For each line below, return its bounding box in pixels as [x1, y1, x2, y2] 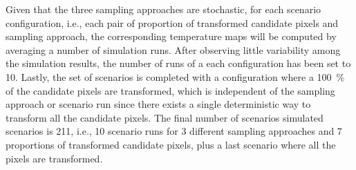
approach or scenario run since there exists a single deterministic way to [6, 97, 311, 111]
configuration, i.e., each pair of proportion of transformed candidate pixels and [6, 15, 339, 30]
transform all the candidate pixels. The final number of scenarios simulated [6, 110, 324, 124]
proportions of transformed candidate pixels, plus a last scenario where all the [6, 137, 336, 151]
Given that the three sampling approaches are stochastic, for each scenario [6, 2, 321, 16]
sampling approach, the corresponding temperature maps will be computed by [6, 29, 337, 44]
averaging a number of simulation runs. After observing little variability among [6, 42, 341, 57]
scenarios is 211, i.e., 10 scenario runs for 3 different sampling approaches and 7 [6, 124, 342, 138]
